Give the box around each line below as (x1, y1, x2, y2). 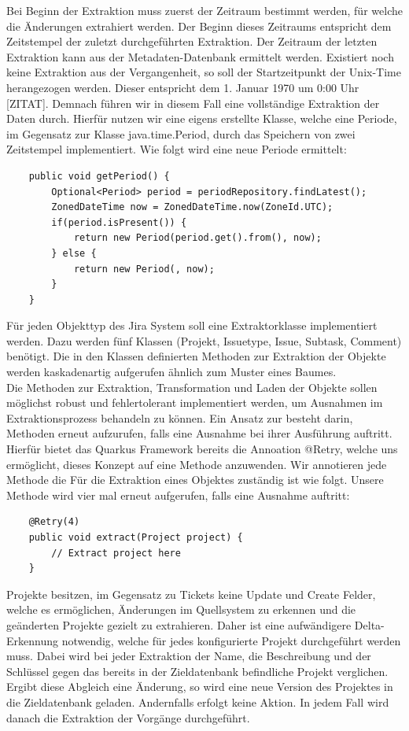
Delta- (354, 616, 385, 633)
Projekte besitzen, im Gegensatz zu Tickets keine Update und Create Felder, (6, 585, 376, 602)
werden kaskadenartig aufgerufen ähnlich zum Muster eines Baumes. (6, 364, 337, 380)
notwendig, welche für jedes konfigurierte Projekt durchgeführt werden (61, 632, 401, 648)
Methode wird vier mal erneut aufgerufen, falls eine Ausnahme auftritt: (6, 486, 350, 503)
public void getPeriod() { (28, 170, 170, 182)
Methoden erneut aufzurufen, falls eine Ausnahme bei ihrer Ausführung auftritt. (6, 425, 392, 441)
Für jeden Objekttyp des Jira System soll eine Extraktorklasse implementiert (6, 317, 378, 334)
